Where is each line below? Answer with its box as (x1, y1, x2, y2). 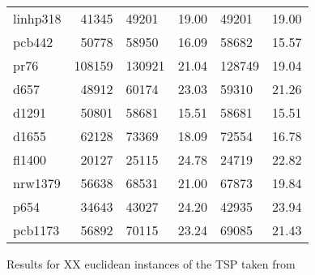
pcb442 (13, 32, 53, 51)
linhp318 (13, 9, 62, 28)
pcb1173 (13, 221, 60, 239)
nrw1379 (13, 174, 61, 192)
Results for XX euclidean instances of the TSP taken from (6, 256, 296, 272)
